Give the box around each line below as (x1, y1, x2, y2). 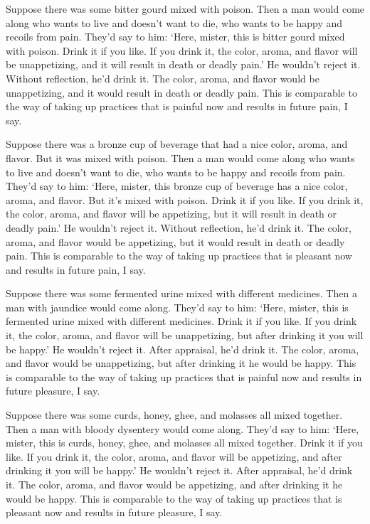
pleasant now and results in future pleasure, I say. (6, 505, 223, 520)
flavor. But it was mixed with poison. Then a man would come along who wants (6, 150, 355, 165)
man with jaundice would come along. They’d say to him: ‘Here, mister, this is (6, 299, 349, 314)
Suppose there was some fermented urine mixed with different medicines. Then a (6, 286, 357, 301)
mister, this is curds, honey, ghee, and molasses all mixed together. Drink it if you (6, 435, 363, 450)
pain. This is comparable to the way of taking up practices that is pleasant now (6, 248, 352, 263)
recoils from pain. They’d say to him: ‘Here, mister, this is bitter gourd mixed (6, 29, 345, 44)
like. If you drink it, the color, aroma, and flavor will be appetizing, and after (6, 449, 342, 464)
